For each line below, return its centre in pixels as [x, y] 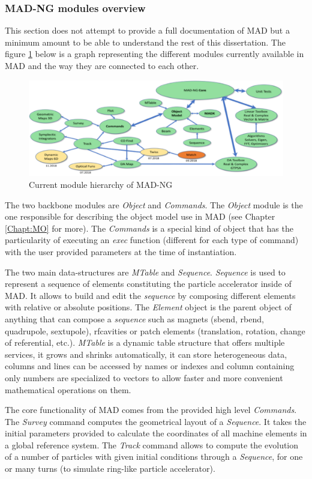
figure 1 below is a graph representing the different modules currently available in [154, 54]
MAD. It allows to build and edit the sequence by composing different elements [150, 295]
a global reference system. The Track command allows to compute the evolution [152, 444]
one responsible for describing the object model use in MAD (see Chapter [140, 216]
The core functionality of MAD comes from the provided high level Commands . [151, 410]
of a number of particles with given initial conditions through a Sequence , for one [154, 456]
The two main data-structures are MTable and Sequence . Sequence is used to [145, 272]
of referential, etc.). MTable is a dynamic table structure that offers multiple [145, 342]
